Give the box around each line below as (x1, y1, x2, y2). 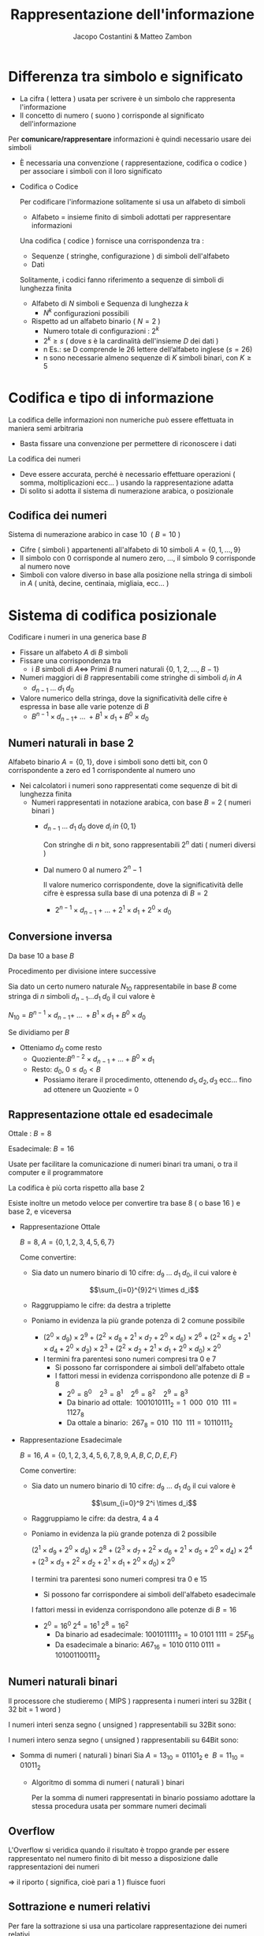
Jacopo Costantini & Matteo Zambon (73, 32, 192, 41)
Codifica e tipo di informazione (8, 388, 214, 407)
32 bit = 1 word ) (8, 1704, 61, 1714)
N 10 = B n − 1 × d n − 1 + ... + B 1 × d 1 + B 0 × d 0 (8, 1009, 146, 1022)
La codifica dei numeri (8, 454, 81, 463)
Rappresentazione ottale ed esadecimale (8, 1108, 214, 1121)
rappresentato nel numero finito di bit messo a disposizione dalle (8, 1854, 218, 1863)
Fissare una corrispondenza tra (19, 656, 122, 666)
